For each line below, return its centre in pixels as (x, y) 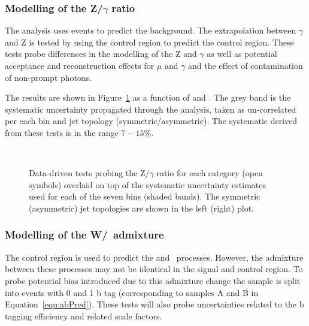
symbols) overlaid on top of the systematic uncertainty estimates (148, 184)
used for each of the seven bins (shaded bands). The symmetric (145, 196)
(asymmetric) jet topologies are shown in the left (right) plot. (142, 208)
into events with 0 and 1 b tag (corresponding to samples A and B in (132, 292)
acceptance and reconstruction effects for (80, 65)
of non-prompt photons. (49, 77)
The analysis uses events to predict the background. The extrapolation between (151, 30)
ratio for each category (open (210, 173)
